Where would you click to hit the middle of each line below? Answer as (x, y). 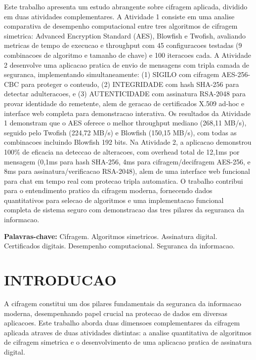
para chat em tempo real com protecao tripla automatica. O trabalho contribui (124, 180)
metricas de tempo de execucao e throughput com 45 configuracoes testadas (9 (123, 45)
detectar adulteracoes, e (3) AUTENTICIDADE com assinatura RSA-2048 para (125, 94)
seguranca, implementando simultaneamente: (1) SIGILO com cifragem (112, 74)
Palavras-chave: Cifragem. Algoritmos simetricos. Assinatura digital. (111, 236)
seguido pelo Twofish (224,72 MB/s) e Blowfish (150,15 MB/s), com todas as (120, 132)
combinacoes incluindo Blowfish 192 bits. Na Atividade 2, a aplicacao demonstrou (128, 142)
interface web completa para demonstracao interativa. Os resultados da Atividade (128, 113)
